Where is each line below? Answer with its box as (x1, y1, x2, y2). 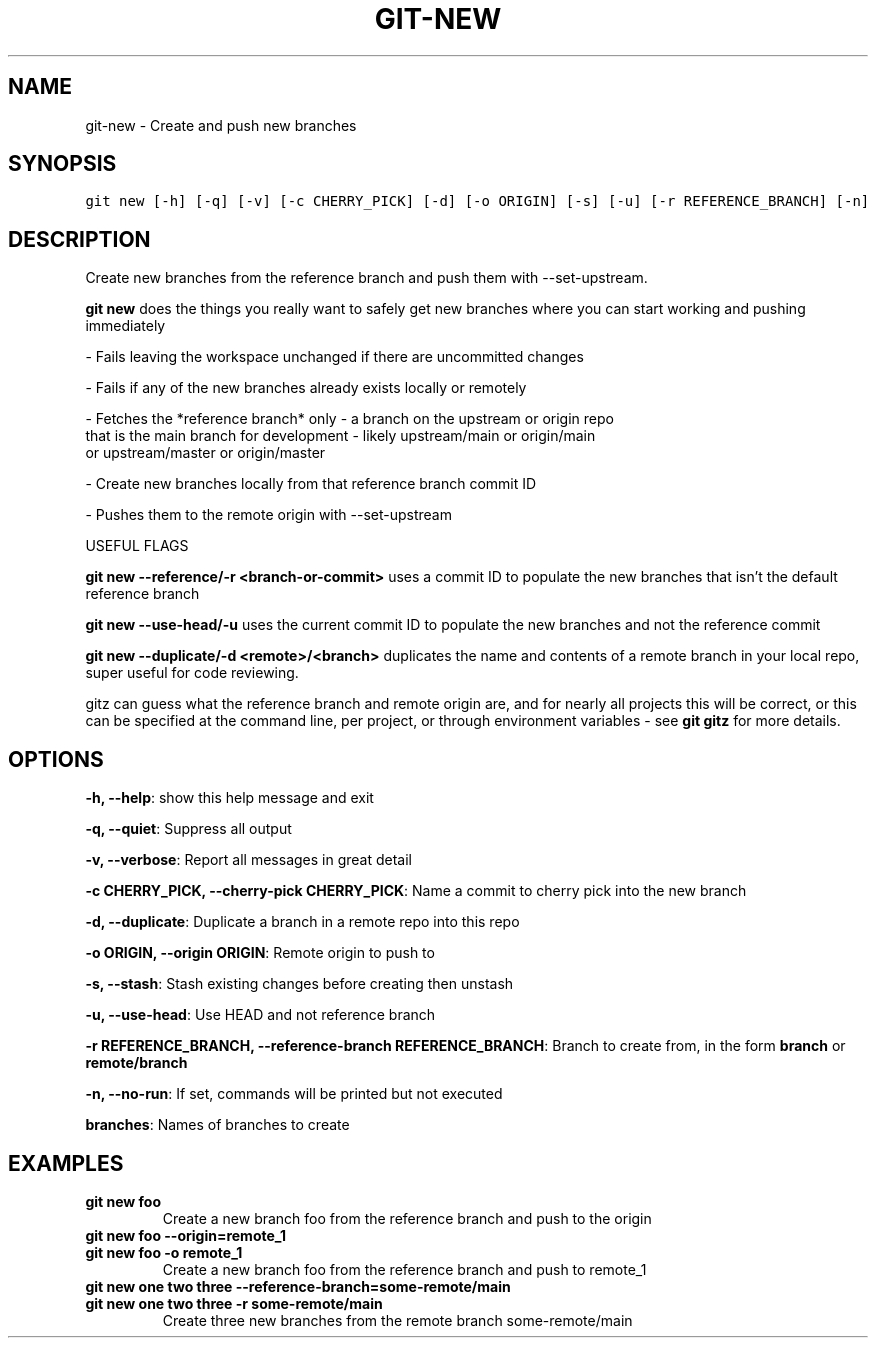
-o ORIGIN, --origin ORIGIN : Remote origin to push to (85, 944, 435, 962)
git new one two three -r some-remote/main (85, 1294, 383, 1312)
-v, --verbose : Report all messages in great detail (85, 851, 413, 869)
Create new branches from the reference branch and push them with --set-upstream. (85, 269, 648, 287)
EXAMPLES (8, 1150, 124, 1176)
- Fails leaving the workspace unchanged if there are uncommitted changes (85, 348, 584, 366)
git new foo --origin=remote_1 (85, 1226, 286, 1244)
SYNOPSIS (8, 151, 117, 177)
